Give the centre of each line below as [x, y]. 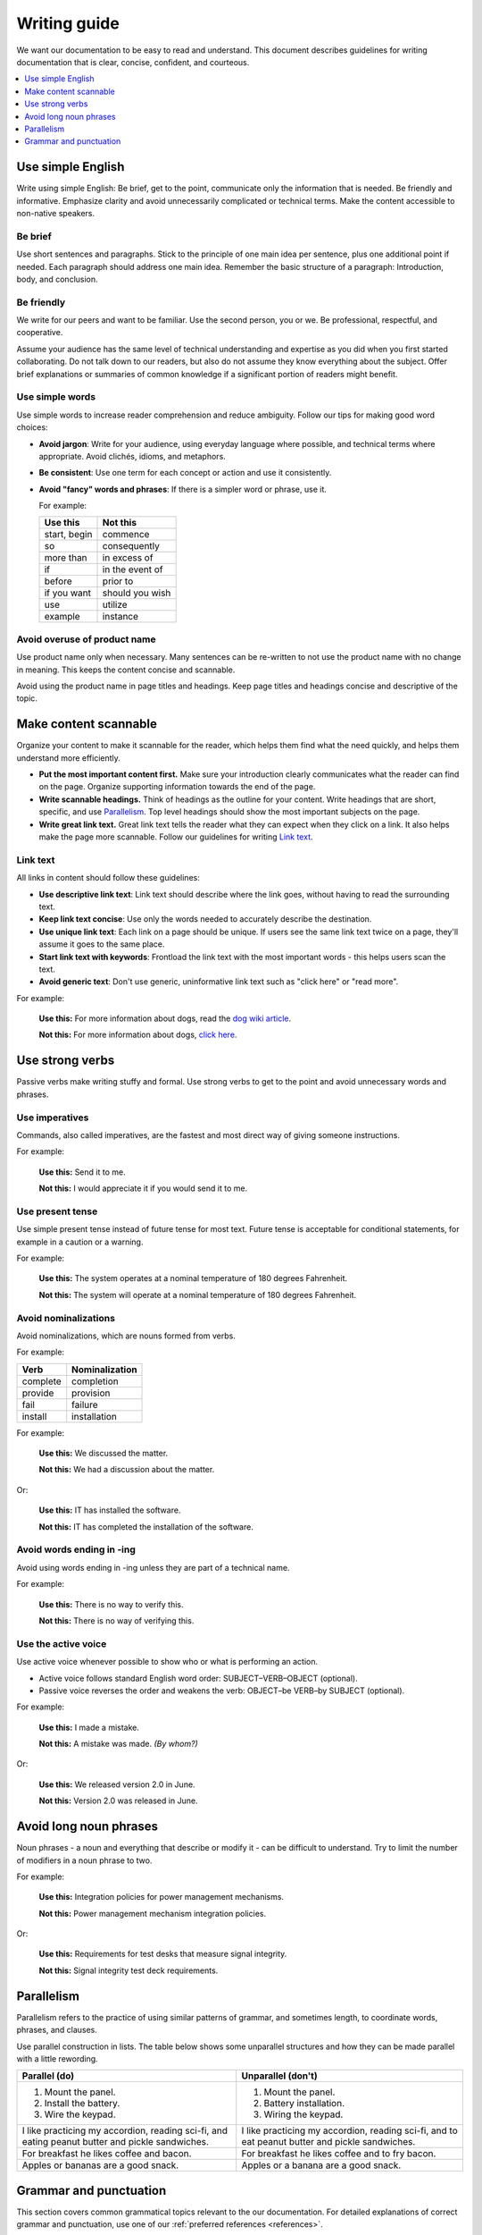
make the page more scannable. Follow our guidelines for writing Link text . [176, 837]
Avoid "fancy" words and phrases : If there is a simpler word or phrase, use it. [183, 489]
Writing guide [68, 23]
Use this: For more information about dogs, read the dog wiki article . [165, 1018]
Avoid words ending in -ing [76, 1549]
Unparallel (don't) [279, 2076]
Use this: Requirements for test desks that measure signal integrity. [163, 1954]
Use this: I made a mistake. [89, 1727]
